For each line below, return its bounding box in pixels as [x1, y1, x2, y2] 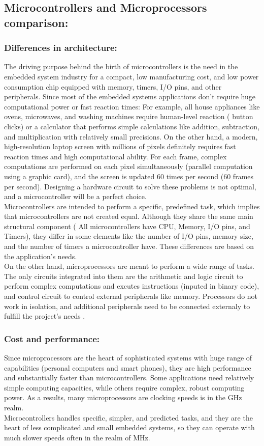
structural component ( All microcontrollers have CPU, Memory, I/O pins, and [4, 220, 250, 231]
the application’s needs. [4, 250, 77, 261]
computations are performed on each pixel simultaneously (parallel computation [4, 161, 253, 172]
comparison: [4, 14, 69, 30]
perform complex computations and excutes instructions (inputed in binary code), [4, 281, 259, 291]
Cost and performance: [4, 332, 100, 345]
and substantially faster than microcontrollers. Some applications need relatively [4, 372, 254, 383]
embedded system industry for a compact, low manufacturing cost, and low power [4, 71, 259, 81]
